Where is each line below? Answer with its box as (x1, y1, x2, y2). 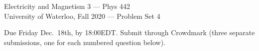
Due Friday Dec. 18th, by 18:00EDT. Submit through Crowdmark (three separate (4, 27, 255, 38)
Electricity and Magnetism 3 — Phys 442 (4, 1, 130, 11)
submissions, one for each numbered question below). (4, 37, 166, 47)
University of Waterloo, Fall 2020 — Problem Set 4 (4, 10, 160, 21)
